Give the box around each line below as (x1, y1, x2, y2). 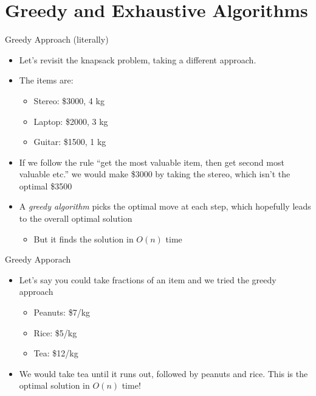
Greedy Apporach (5, 253, 71, 266)
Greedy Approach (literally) (5, 33, 109, 46)
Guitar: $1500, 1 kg (33, 135, 106, 148)
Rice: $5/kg (33, 326, 77, 339)
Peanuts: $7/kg (33, 306, 91, 319)
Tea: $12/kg (33, 347, 78, 359)
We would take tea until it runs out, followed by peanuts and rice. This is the (19, 367, 308, 380)
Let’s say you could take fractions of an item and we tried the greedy (19, 273, 276, 286)
